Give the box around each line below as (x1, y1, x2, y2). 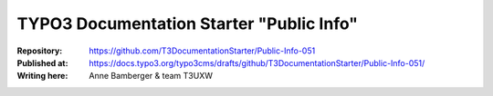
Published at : (16, 57, 68, 68)
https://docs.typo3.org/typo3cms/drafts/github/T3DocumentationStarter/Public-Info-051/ (89, 57, 425, 68)
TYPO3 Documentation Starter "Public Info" (16, 14, 358, 34)
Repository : (16, 45, 63, 56)
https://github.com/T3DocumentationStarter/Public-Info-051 (89, 45, 316, 56)
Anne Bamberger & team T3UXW (89, 71, 214, 82)
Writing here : (16, 71, 68, 82)
